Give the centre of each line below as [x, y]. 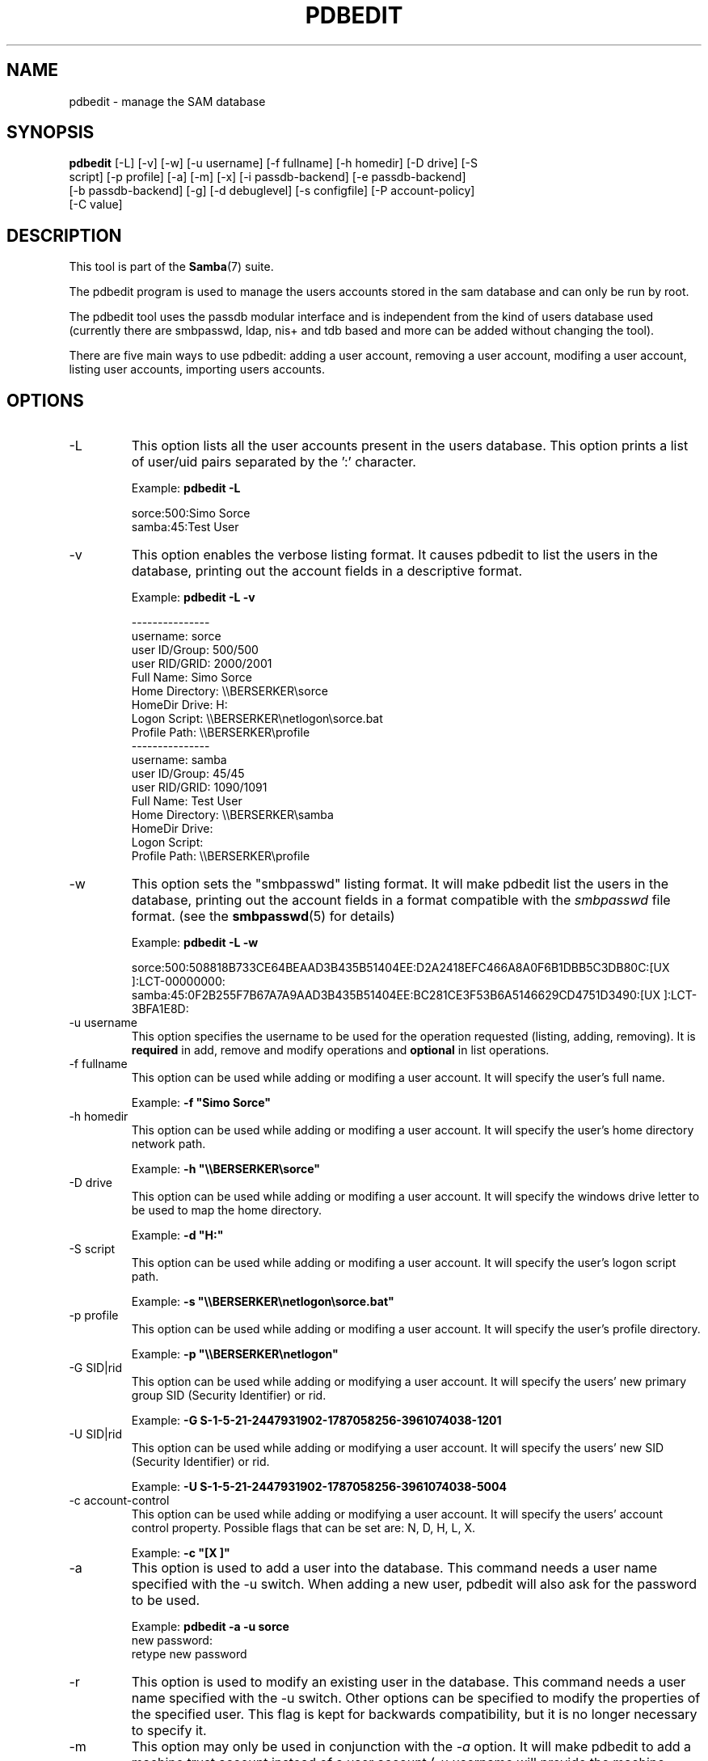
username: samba [179, 760]
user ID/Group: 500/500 [195, 650]
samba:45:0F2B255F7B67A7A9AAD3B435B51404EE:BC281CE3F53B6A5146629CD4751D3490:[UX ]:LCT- [414, 995]
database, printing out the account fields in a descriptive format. [327, 571]
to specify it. [169, 1731]
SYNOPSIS [51, 133]
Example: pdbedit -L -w [195, 943]
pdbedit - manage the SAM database [167, 101]
